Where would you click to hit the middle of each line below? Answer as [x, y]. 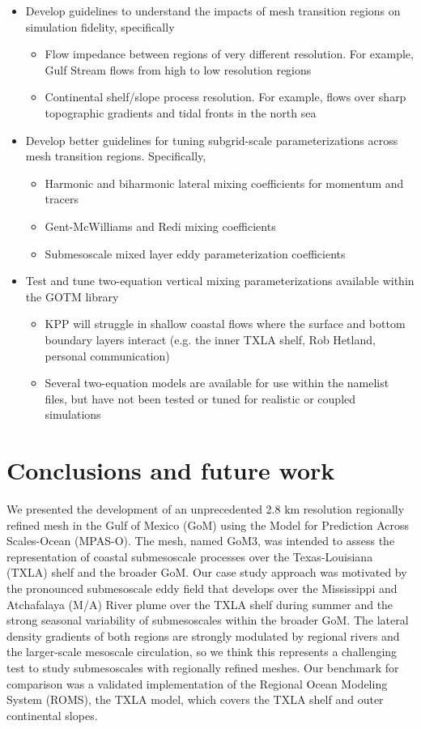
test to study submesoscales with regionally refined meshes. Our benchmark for [203, 667]
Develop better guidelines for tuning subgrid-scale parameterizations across [212, 140]
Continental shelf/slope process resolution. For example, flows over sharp [225, 97]
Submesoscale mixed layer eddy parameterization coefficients [195, 253]
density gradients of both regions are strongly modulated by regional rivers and [203, 635]
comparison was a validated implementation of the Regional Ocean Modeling [197, 683]
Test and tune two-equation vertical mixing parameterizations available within [220, 281]
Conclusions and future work [171, 470]
